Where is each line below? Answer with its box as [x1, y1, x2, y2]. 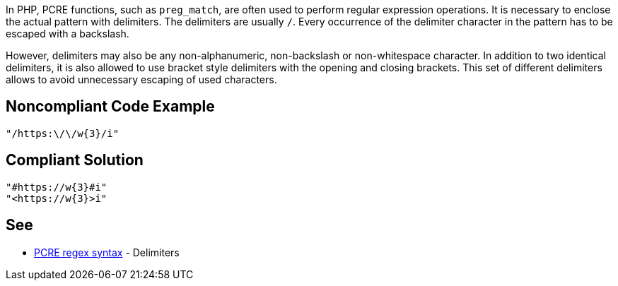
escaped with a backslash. [6, 28, 129, 40]
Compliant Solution [6, 151, 144, 169]
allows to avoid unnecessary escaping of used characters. [6, 73, 277, 85]
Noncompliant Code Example [6, 97, 215, 116]
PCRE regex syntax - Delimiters [34, 246, 180, 258]
